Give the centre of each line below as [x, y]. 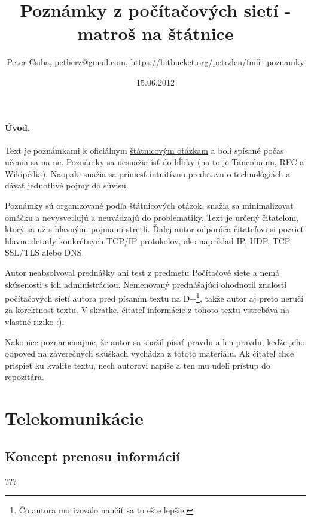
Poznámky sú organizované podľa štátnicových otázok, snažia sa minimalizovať [149, 206]
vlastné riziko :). [35, 322]
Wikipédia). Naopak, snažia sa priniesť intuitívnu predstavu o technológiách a [148, 173]
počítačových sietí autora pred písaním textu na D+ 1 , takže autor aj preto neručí [154, 297]
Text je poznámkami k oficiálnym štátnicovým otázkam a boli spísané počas [144, 150]
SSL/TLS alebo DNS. [45, 252]
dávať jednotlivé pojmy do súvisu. [67, 185]
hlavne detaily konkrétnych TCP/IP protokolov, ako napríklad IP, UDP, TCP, [149, 240]
